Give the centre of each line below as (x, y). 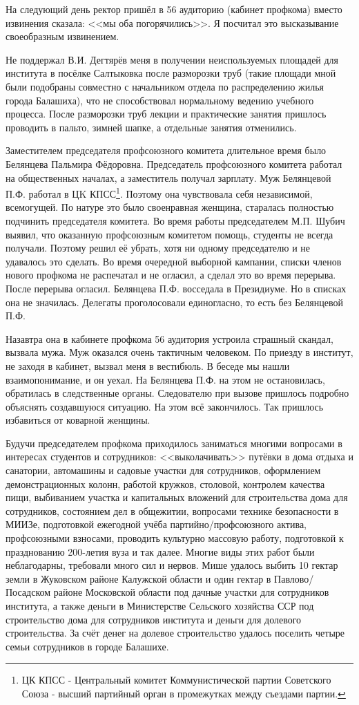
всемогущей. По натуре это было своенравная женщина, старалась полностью (170, 207)
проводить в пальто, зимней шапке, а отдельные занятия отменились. (151, 127)
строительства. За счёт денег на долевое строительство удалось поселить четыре (175, 633)
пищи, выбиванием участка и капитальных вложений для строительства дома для (177, 497)
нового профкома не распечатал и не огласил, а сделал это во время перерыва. (171, 275)
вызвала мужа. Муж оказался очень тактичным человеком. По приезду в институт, (179, 352)
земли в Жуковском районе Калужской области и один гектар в (138, 578)
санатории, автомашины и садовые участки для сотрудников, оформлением (163, 470)
